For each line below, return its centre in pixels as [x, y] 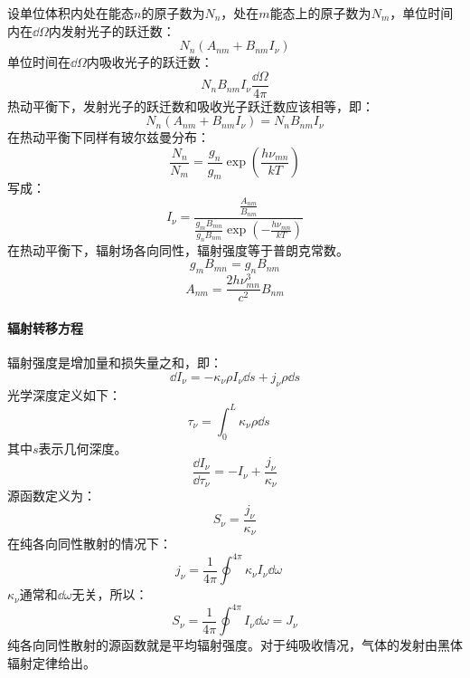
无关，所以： [110, 594]
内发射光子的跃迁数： [112, 30]
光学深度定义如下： [64, 394]
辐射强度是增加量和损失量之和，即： [115, 363]
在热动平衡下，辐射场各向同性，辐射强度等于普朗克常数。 [178, 249]
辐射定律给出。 [52, 663]
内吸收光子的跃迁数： [150, 62]
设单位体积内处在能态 [70, 13]
